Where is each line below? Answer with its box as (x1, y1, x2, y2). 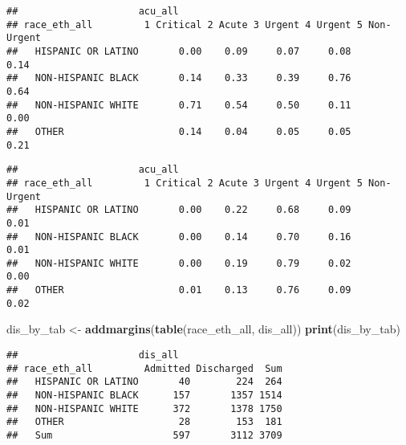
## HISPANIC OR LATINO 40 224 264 (6, 376, 282, 388)
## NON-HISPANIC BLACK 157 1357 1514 (6, 390, 282, 401)
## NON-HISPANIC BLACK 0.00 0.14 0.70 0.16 (6, 231, 351, 243)
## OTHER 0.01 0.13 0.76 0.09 (6, 284, 351, 296)
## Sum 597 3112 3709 (6, 429, 282, 441)
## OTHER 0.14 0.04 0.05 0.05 (6, 125, 351, 137)
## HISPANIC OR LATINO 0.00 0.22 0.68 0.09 (6, 204, 351, 216)
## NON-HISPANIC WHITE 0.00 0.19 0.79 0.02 (6, 257, 351, 269)
